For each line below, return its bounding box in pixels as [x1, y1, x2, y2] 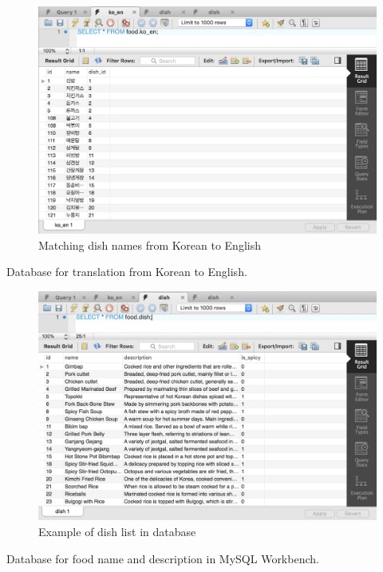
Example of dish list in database [38, 523, 196, 540]
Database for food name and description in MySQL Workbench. [6, 550, 319, 566]
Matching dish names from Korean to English [38, 236, 261, 253]
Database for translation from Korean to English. [6, 263, 247, 280]
